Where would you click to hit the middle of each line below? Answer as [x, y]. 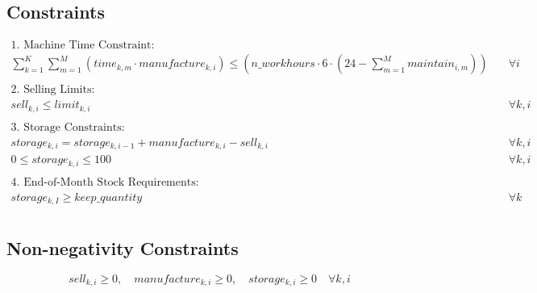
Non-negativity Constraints [123, 247]
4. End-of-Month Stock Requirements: [105, 182]
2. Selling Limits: [53, 90]
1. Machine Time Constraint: [83, 46]
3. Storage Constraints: [68, 127]
